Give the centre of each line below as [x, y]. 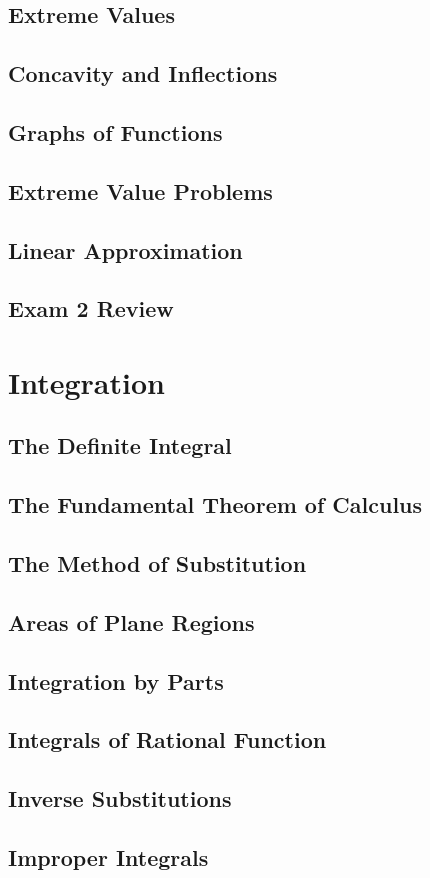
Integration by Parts [116, 680]
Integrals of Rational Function [167, 739]
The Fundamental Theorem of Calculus [215, 504]
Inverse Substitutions [120, 798]
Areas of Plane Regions [131, 621]
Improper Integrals [108, 856]
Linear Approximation [125, 249]
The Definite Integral [120, 445]
